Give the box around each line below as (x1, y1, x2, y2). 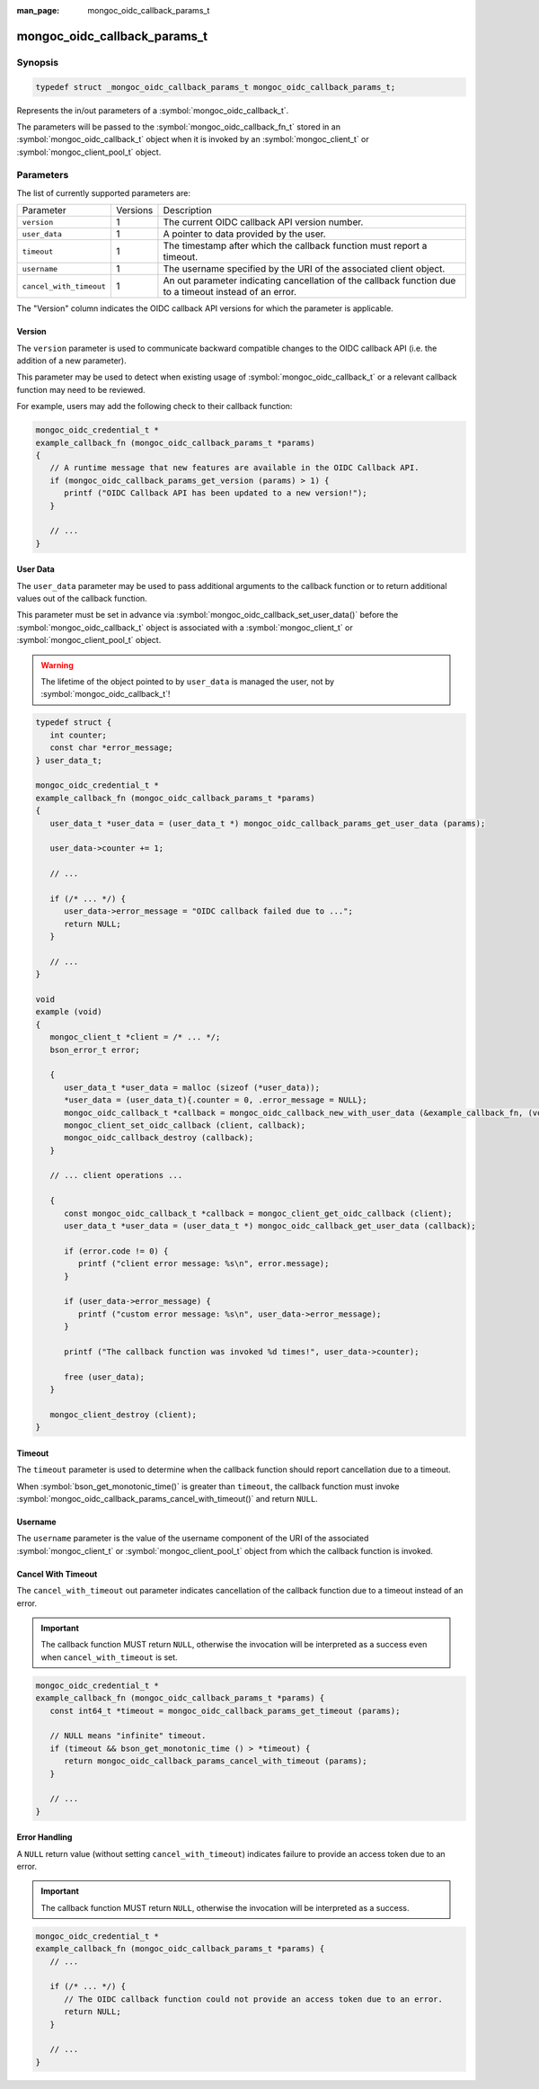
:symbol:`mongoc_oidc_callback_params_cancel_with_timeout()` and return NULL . (16, 1494, 318, 1504)
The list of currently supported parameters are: (16, 187, 190, 198)
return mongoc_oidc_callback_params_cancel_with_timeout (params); (64, 1756, 367, 1766)
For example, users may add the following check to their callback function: (16, 401, 293, 412)
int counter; (49, 729, 108, 740)
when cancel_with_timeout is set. (40, 1651, 179, 1663)
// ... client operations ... (49, 1170, 183, 1181)
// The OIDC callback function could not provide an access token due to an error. (64, 1994, 444, 2004)
